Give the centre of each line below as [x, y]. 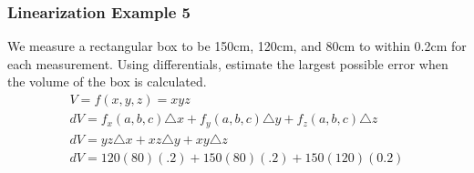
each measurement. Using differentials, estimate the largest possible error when [228, 63]
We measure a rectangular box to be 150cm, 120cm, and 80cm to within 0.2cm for [237, 46]
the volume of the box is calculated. [107, 81]
